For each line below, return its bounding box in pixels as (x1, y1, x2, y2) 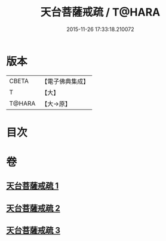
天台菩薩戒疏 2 (6, 203, 61, 213)
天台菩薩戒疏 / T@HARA (40, 5, 161, 19)
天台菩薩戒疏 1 (6, 181, 59, 191)
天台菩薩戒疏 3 (6, 225, 61, 236)
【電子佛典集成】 (41, 77, 90, 86)
